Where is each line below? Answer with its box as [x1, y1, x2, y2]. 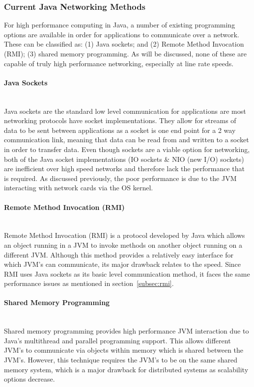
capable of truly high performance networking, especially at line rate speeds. [4, 58, 234, 68]
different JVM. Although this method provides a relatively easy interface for [4, 249, 233, 259]
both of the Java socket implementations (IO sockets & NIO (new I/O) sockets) [4, 154, 244, 164]
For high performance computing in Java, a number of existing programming [4, 20, 235, 30]
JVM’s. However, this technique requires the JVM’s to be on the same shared [4, 355, 238, 365]
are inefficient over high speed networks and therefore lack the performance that [4, 163, 245, 174]
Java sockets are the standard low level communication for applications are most [4, 105, 246, 116]
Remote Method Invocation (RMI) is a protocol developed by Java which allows [4, 230, 245, 240]
